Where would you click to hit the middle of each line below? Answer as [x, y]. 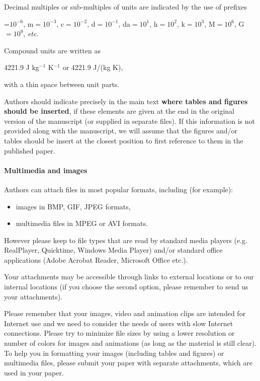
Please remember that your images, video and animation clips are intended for [125, 313]
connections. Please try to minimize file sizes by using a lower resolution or [119, 333]
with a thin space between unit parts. [62, 84]
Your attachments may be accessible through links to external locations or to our [129, 277]
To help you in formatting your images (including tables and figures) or [114, 353]
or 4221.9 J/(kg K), [93, 67]
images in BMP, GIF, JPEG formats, [73, 206]
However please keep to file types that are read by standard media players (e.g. [126, 240]
